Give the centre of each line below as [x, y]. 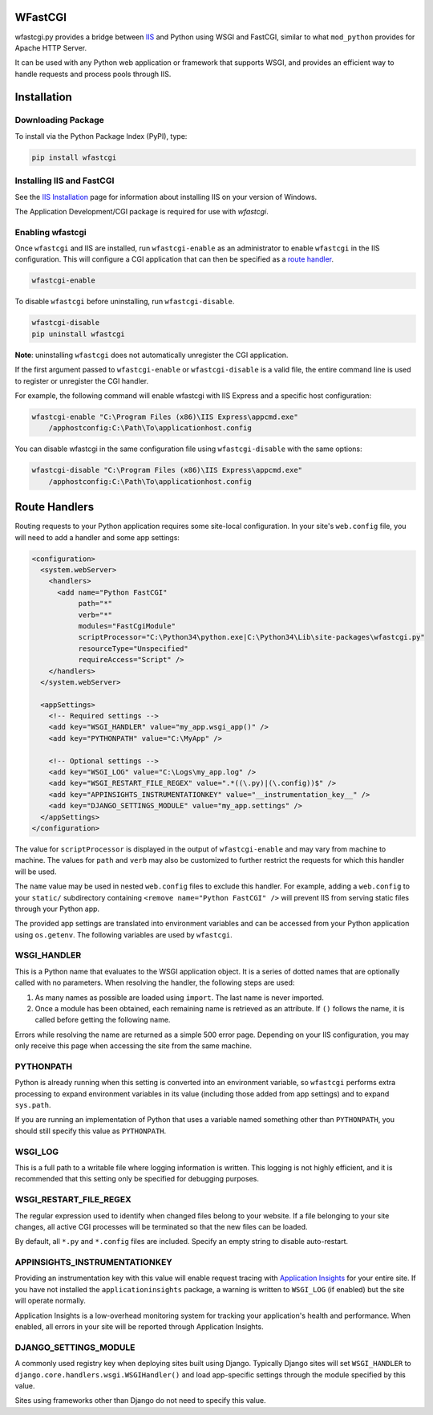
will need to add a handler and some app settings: [97, 537]
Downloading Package [59, 120]
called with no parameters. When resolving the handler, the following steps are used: [155, 982]
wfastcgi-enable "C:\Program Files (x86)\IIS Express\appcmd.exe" [165, 417]
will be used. [36, 872]
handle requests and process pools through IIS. [93, 74]
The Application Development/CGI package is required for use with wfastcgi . [142, 211]
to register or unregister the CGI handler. [81, 380]
